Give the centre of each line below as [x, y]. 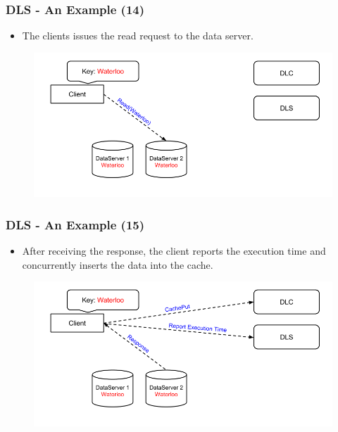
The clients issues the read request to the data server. [138, 36]
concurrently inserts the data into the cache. [118, 264]
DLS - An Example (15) [75, 224]
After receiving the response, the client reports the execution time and [174, 251]
